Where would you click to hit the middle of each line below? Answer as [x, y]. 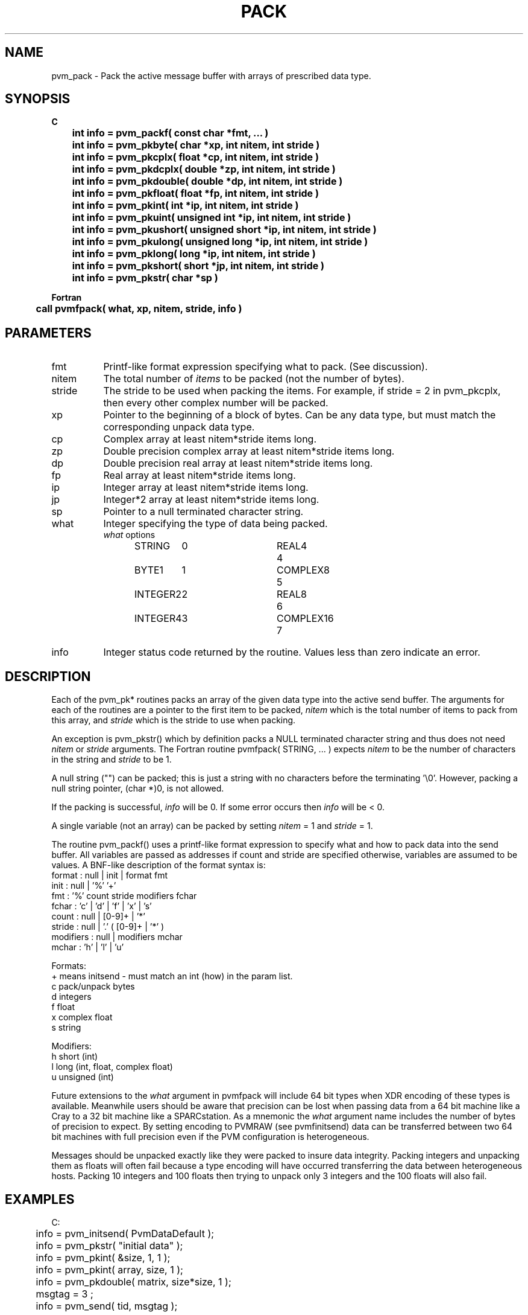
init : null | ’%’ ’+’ [84, 886]
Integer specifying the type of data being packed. [215, 524]
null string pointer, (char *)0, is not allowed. [138, 789]
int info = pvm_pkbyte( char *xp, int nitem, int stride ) [196, 145]
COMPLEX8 [303, 570]
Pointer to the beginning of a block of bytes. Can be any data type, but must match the [300, 415]
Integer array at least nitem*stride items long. [206, 488]
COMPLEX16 [305, 619]
